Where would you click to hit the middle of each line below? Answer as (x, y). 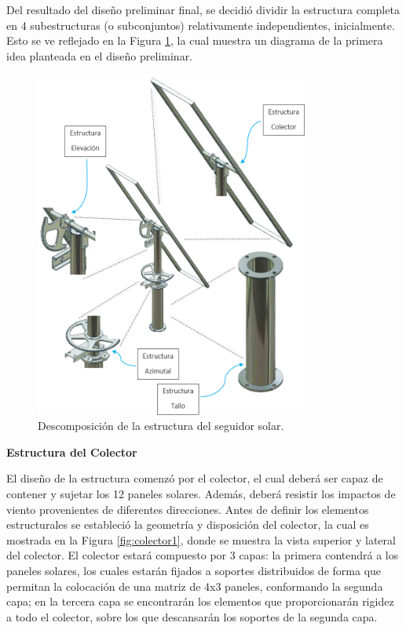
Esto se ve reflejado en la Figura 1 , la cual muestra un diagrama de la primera (195, 40)
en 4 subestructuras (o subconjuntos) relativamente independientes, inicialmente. (201, 25)
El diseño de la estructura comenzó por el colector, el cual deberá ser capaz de (195, 478)
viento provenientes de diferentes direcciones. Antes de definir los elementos (188, 509)
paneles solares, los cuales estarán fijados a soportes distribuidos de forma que (194, 570)
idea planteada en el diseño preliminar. (100, 55)
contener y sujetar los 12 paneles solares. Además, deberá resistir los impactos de (201, 493)
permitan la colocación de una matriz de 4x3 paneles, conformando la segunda (195, 586)
